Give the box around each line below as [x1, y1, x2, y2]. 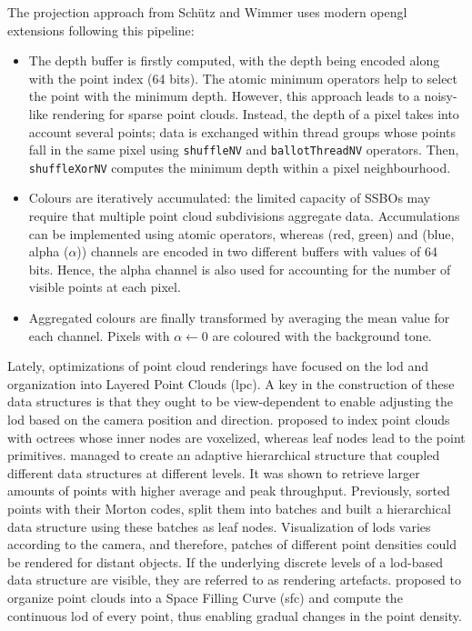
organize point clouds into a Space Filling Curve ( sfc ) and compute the [7, 587, 403, 606]
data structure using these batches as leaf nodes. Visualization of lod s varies [7, 516, 431, 536]
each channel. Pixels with [28, 326, 170, 345]
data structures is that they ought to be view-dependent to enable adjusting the [7, 392, 454, 411]
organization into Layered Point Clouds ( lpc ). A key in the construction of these [7, 374, 455, 393]
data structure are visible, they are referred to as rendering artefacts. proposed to [7, 570, 461, 589]
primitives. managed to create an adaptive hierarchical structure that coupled [7, 446, 440, 465]
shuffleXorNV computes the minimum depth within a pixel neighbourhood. [28, 157, 451, 176]
